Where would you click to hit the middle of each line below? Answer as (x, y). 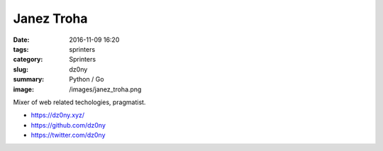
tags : (21, 49)
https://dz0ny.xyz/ (58, 115)
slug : (21, 69)
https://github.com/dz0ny (68, 125)
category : (28, 60)
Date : (21, 40)
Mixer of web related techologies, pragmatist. (79, 102)
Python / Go (87, 79)
